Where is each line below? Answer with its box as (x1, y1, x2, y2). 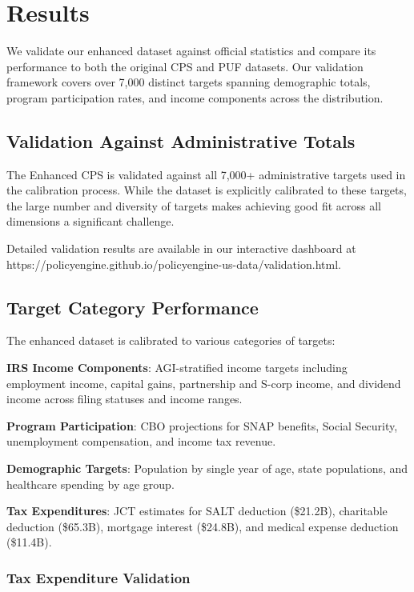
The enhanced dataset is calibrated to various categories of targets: (6, 332, 336, 349)
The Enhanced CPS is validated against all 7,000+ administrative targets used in (6, 166, 406, 182)
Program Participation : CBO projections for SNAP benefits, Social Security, (6, 417, 398, 434)
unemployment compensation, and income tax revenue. (6, 433, 276, 450)
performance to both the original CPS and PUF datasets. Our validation (6, 58, 364, 74)
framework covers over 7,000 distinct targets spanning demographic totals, (6, 74, 371, 90)
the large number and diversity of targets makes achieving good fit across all (6, 197, 382, 214)
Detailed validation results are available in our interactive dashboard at (6, 240, 356, 257)
